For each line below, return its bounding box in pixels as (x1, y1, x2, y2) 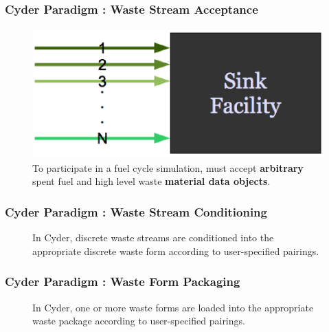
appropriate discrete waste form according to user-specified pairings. (32, 243, 319, 258)
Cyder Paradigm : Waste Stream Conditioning (5, 203, 267, 220)
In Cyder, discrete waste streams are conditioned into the (32, 230, 274, 245)
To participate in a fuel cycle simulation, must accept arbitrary (32, 160, 304, 175)
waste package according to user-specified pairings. (32, 313, 245, 328)
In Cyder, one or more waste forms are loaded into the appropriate (32, 300, 314, 314)
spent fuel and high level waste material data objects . (32, 174, 271, 188)
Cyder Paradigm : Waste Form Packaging (5, 273, 240, 290)
